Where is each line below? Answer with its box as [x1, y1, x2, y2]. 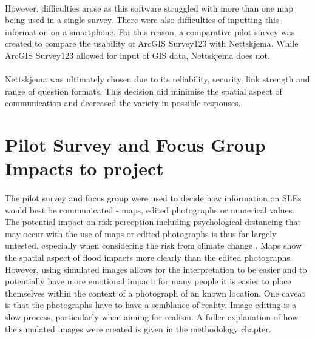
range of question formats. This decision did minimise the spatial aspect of [5, 84, 282, 97]
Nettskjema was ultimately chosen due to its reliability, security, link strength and [5, 73, 310, 86]
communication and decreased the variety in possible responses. [5, 96, 241, 109]
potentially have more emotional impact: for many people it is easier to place [5, 275, 291, 287]
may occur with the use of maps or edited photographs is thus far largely [5, 227, 277, 240]
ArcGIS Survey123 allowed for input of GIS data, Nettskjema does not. [5, 49, 270, 61]
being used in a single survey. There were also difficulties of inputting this [5, 13, 279, 26]
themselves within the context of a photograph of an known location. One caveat [5, 286, 305, 299]
